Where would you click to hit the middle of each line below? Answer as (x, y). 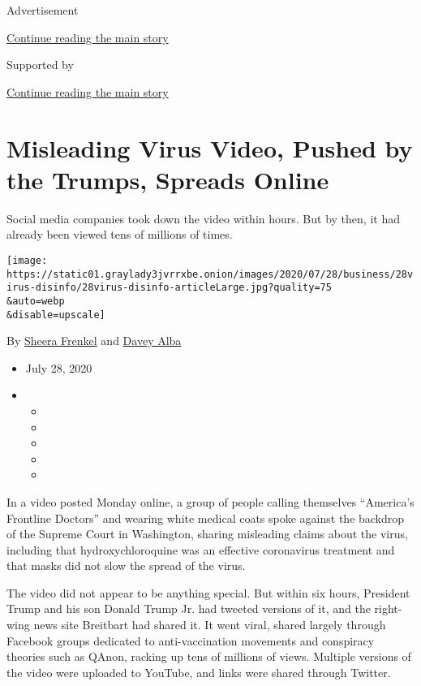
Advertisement (43, 10)
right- (388, 608)
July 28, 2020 (59, 367)
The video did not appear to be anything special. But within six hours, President (208, 592)
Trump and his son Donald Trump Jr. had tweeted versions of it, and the (189, 608)
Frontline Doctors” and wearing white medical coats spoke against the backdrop (206, 518)
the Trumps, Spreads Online (168, 179)
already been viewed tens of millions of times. (120, 234)
